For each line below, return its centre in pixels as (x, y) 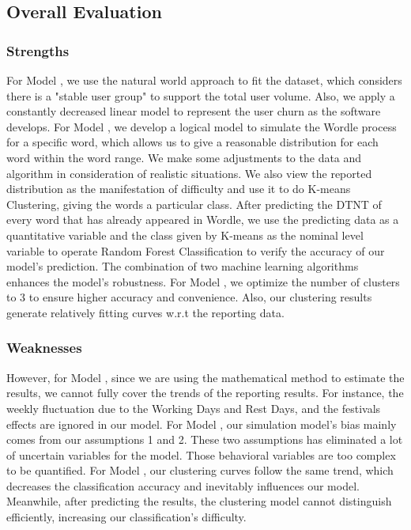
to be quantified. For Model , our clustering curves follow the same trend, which (200, 470)
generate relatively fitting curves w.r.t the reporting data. (145, 312)
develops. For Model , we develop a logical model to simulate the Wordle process (202, 126)
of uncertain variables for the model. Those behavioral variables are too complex (201, 454)
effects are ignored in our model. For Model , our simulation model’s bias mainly (202, 424)
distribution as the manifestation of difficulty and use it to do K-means (179, 189)
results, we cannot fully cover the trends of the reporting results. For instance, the (205, 393)
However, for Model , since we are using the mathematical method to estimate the (205, 377)
